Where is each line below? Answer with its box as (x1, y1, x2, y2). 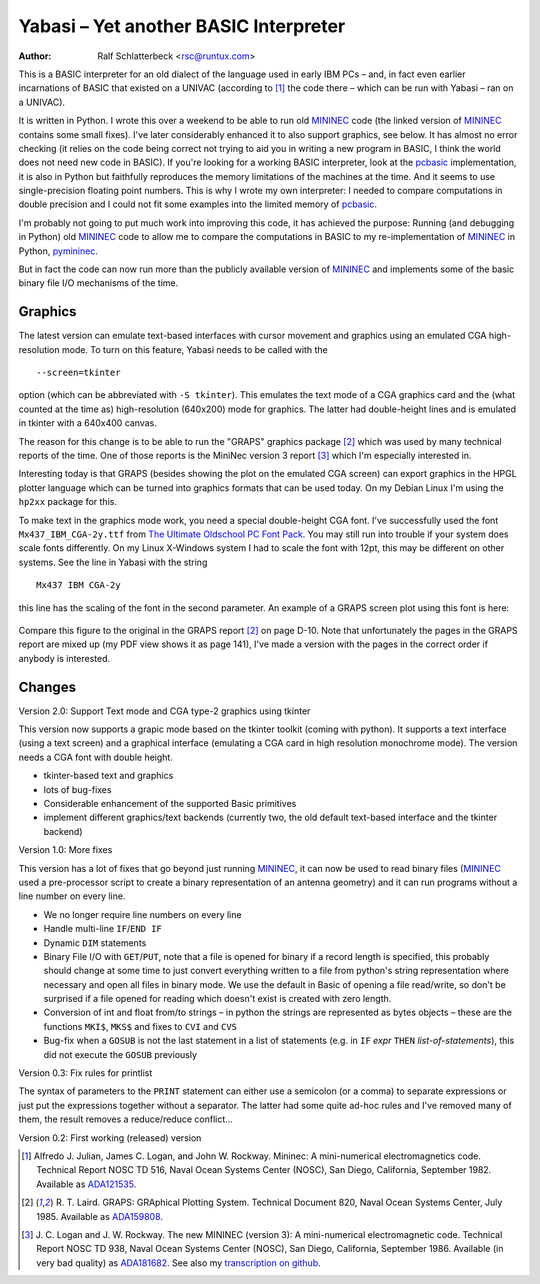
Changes (18, 678, 77, 695)
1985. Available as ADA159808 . (36, 1210, 164, 1222)
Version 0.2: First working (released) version (18, 1131, 202, 1144)
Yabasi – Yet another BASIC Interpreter (18, 15, 346, 37)
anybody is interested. (18, 652, 111, 664)
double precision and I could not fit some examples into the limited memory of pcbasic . (18, 198, 378, 210)
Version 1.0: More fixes (18, 844, 113, 856)
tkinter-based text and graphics (43, 770, 174, 782)
